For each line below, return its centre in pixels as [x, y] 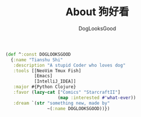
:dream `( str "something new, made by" [61, 103]
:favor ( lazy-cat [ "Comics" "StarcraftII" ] [67, 93]
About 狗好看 [97, 12]
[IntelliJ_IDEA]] [55, 81]
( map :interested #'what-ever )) [97, 97]
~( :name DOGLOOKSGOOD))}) [78, 108]
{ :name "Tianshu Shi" [37, 60]
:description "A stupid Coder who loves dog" [69, 65]
